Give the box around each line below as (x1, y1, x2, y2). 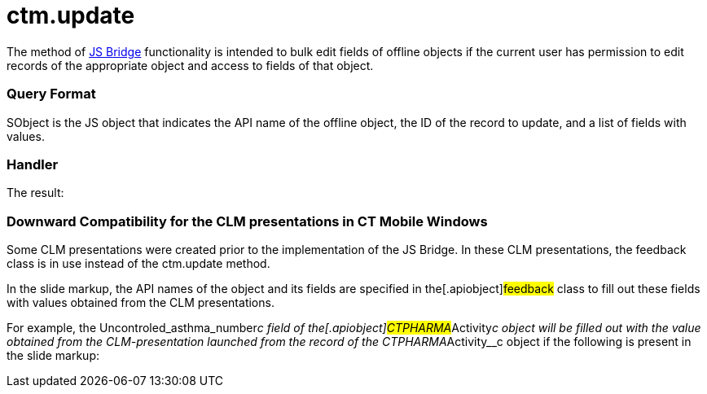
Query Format (7, 85, 96, 103)
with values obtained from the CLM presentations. (7, 295, 274, 309)
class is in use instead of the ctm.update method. (7, 256, 270, 270)
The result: (7, 186, 64, 200)
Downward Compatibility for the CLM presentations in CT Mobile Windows (7, 212, 488, 230)
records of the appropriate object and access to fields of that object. (7, 58, 374, 72)
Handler (7, 155, 59, 173)
